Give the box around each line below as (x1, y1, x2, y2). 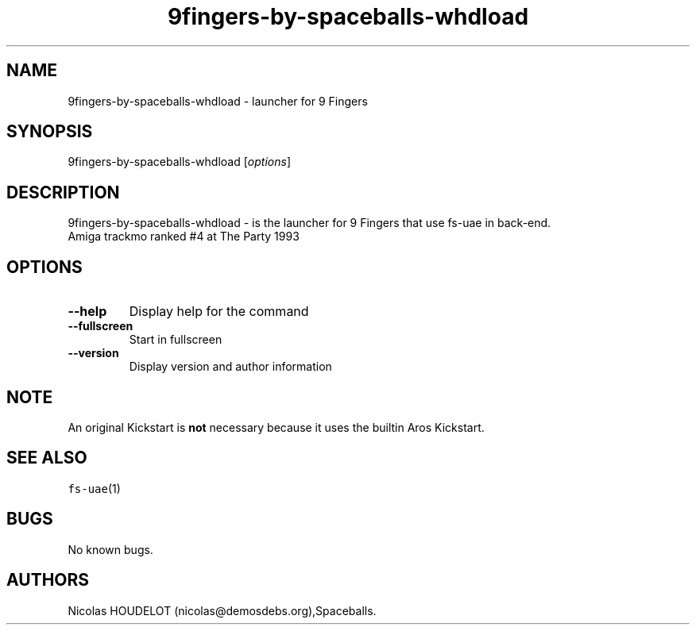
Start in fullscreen (129, 333, 222, 347)
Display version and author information (129, 360, 332, 374)
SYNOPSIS (6, 121, 93, 142)
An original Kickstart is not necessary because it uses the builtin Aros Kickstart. (68, 420, 485, 434)
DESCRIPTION (6, 182, 120, 202)
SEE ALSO (6, 448, 87, 468)
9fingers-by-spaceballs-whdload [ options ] (68, 155, 291, 169)
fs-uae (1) (68, 481, 121, 495)
